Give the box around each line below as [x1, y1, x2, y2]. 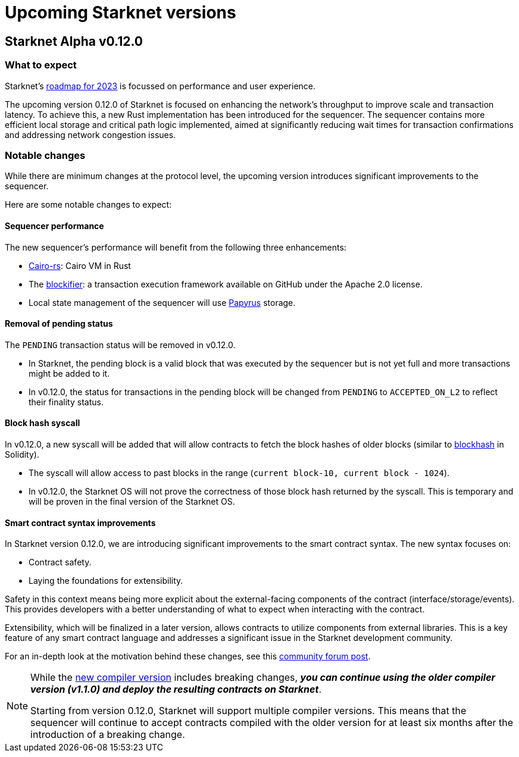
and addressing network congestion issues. [5, 129, 176, 140]
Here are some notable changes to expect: [5, 199, 172, 210]
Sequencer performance [5, 220, 104, 231]
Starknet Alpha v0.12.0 [5, 33, 143, 49]
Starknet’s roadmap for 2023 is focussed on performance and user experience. [5, 80, 316, 91]
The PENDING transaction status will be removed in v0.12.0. [5, 339, 236, 350]
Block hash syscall [5, 418, 80, 428]
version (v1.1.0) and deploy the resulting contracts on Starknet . [30, 683, 321, 696]
